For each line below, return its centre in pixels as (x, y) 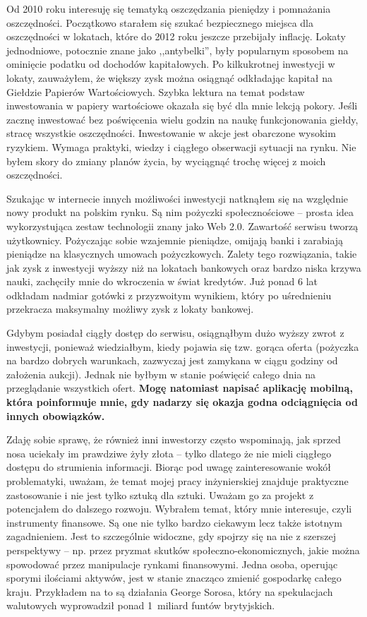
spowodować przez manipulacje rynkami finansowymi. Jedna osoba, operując (172, 564)
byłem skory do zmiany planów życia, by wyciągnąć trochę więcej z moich (166, 161)
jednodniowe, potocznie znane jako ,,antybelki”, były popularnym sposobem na (178, 50)
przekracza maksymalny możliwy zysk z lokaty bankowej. (130, 309)
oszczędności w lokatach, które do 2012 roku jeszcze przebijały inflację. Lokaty (176, 36)
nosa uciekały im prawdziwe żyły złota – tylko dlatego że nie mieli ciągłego (169, 453)
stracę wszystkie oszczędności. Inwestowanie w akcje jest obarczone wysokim (171, 133)
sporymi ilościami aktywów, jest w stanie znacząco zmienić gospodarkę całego (174, 578)
